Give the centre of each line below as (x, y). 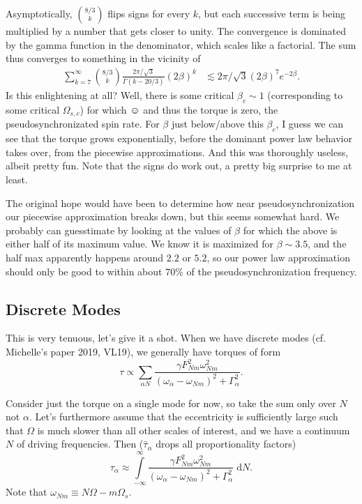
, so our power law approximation (278, 257)
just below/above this (217, 124)
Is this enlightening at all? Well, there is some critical (120, 95)
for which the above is (290, 230)
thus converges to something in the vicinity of (103, 58)
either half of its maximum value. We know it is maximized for (140, 244)
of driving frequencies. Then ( (80, 444)
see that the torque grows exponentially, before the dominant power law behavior (179, 138)
